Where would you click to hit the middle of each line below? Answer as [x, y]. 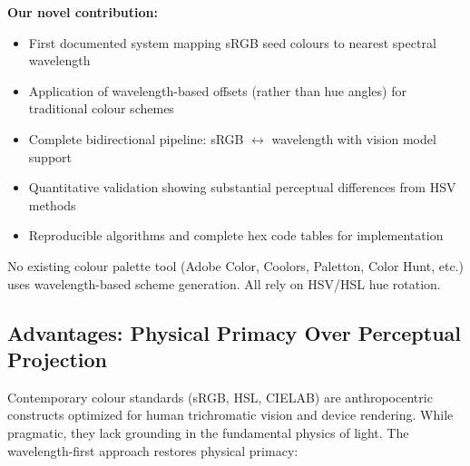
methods [52, 204]
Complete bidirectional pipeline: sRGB [136, 138]
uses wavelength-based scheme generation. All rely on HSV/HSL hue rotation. [224, 283]
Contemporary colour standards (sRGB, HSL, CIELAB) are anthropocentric [220, 397]
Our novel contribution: [83, 12]
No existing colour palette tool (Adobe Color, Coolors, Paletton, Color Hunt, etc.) [235, 265]
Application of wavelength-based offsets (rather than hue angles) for [217, 90]
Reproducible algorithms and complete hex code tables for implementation [236, 235]
